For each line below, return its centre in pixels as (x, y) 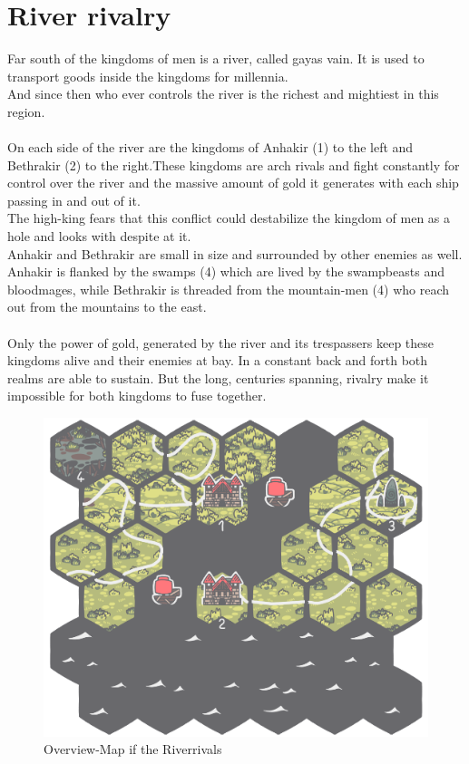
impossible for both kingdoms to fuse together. (137, 396)
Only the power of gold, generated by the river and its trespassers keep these (221, 342)
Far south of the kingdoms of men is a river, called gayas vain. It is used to (216, 58)
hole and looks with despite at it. (99, 236)
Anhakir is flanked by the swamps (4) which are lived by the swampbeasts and (226, 271)
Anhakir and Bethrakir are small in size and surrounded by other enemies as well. (235, 253)
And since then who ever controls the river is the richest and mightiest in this (223, 94)
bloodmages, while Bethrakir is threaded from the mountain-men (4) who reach (229, 289)
